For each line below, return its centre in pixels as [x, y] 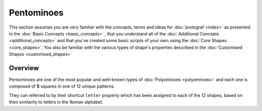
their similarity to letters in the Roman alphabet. [56, 102]
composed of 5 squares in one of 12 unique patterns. [62, 86]
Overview [24, 68]
